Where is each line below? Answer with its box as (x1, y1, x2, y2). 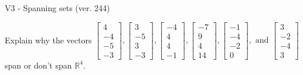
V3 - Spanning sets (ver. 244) (5, 2, 110, 13)
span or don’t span (5, 59, 72, 71)
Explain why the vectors (5, 33, 92, 46)
